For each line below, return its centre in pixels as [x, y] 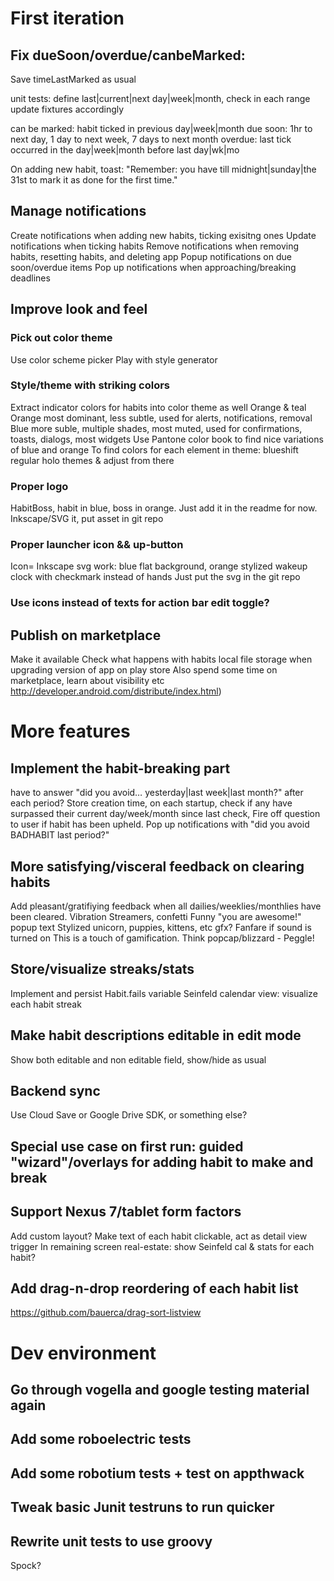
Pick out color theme [61, 338]
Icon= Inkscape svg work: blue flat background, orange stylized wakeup [159, 566]
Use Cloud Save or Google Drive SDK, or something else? [129, 1115]
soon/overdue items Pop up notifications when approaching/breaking [153, 267]
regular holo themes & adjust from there [92, 460]
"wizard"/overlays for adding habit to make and [162, 1162]
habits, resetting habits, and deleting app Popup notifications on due [151, 256]
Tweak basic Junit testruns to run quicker [142, 1507]
